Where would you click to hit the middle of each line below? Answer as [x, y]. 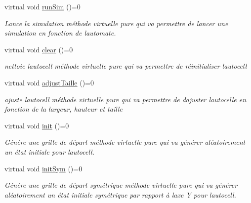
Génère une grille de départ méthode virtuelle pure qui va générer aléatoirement [125, 142]
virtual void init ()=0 [37, 125]
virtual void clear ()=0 [39, 49]
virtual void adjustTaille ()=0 [49, 82]
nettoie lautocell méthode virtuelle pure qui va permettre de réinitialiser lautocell [126, 66]
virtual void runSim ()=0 [42, 6]
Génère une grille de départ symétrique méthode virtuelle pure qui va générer [121, 185]
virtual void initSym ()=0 [43, 168]
